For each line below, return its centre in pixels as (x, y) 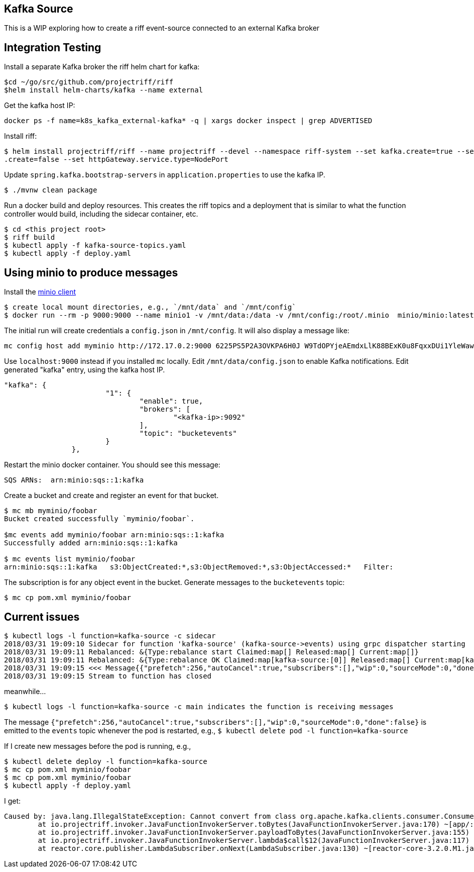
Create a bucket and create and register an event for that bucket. (111, 496)
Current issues (42, 617)
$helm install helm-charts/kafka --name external (104, 90)
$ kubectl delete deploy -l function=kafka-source (106, 761)
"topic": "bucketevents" (188, 433)
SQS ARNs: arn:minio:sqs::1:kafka (74, 480)
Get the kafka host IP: (40, 106)
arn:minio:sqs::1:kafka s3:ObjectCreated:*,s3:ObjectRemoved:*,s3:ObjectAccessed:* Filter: (199, 567)
